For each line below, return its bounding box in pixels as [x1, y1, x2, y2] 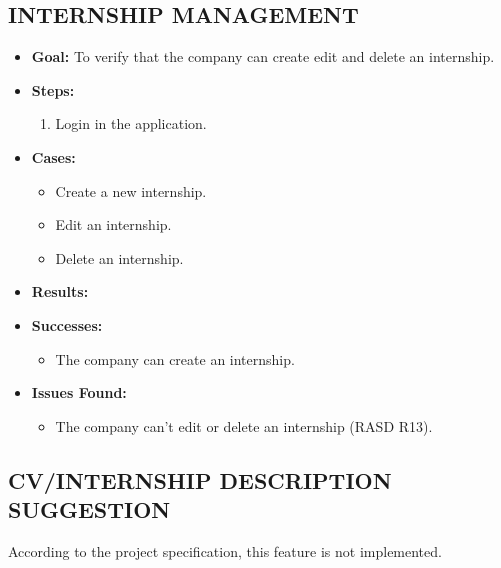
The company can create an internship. [55, 348, 295, 369]
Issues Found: [31, 382, 127, 403]
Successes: [31, 314, 103, 335]
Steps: [31, 79, 75, 100]
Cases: [31, 146, 76, 167]
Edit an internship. [55, 214, 172, 235]
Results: [31, 281, 89, 302]
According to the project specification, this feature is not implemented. [8, 540, 442, 561]
